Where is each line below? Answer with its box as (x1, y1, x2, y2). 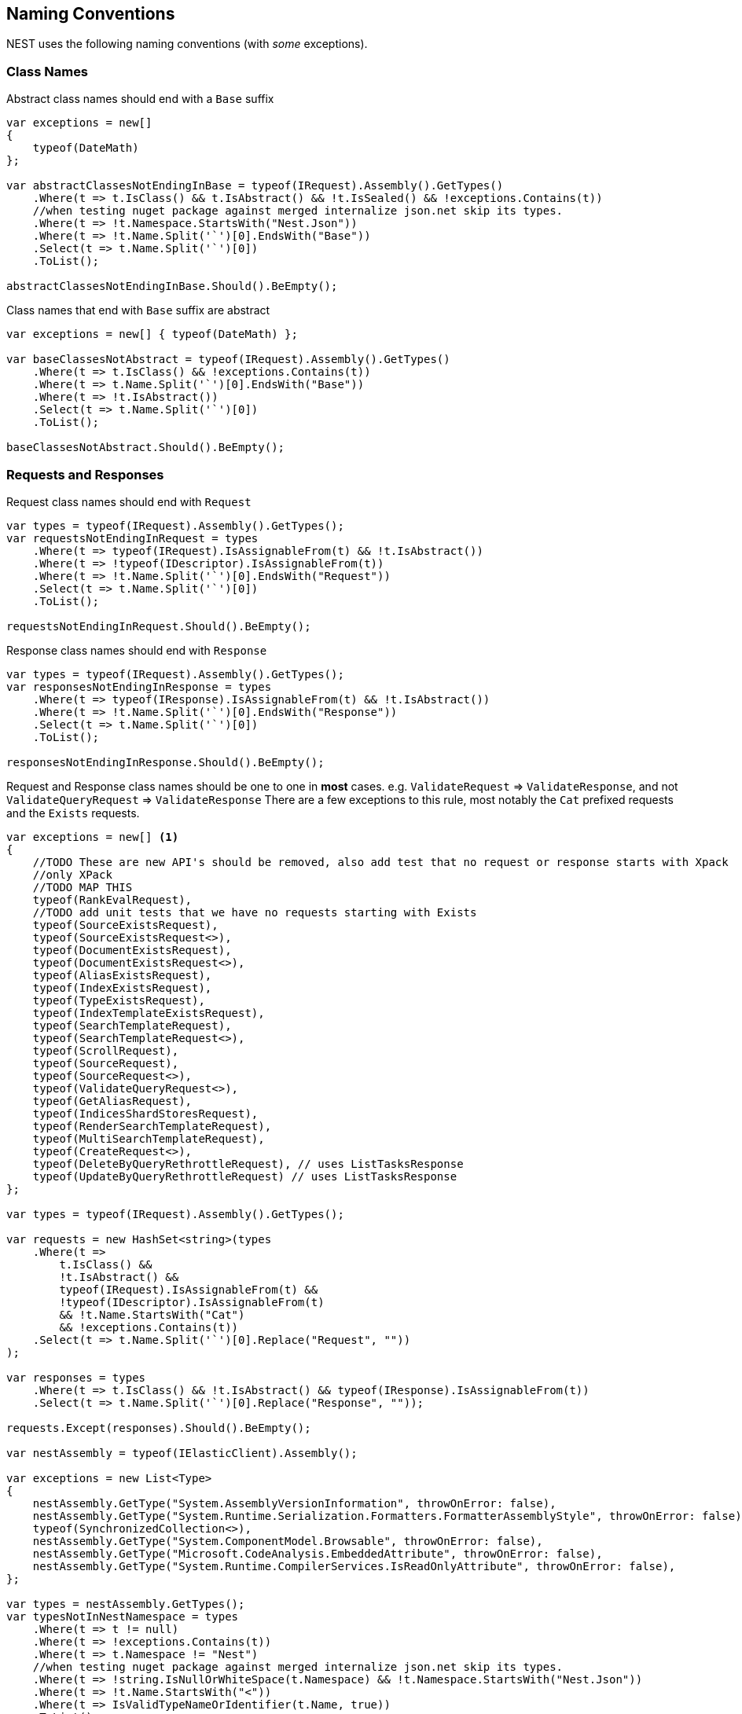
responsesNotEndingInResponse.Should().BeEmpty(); (6, 755, 325, 769)
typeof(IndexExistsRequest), (32, 981, 212, 994)
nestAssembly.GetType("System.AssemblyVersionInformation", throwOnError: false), (32, 1496, 556, 1510)
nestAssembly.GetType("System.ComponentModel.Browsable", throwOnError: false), (32, 1534, 543, 1547)
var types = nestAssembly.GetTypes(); (6, 1597, 245, 1610)
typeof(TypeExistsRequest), (32, 993, 205, 1007)
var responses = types (6, 1371, 146, 1384)
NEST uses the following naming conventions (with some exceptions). (6, 37, 368, 51)
